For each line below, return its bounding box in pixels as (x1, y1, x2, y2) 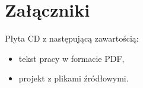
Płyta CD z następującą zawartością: (5, 32, 139, 45)
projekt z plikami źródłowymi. (18, 72, 129, 84)
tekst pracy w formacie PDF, (18, 52, 125, 64)
